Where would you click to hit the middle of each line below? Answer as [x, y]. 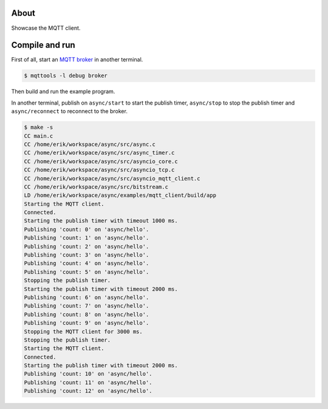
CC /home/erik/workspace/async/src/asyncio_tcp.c [99, 170]
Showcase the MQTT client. [46, 28]
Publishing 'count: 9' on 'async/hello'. [87, 323]
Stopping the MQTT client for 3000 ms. [83, 332]
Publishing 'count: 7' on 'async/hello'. [87, 306]
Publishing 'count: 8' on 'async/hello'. [87, 314]
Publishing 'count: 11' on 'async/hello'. [88, 382]
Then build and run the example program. [63, 92]
